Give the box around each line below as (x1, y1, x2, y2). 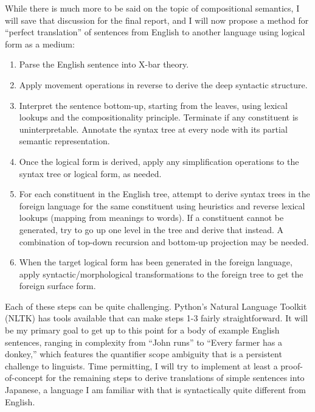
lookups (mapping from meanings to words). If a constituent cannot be (19, 211, 284, 224)
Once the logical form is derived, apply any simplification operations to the (19, 155, 299, 167)
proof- (280, 359, 303, 372)
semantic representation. (19, 134, 110, 147)
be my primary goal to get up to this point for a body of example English (5, 324, 280, 337)
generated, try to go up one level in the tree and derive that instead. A (19, 223, 284, 236)
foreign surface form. (19, 279, 96, 292)
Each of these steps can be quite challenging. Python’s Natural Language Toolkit (5, 299, 307, 312)
